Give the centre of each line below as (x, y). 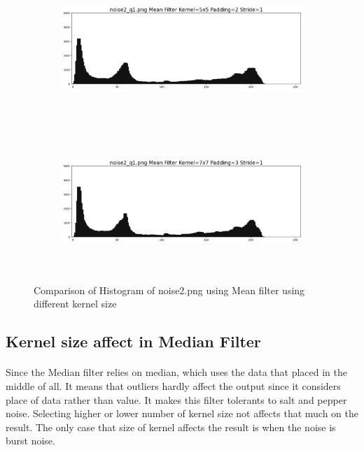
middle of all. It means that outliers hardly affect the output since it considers (173, 385)
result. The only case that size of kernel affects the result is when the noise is (171, 427)
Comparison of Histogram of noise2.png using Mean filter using (169, 290)
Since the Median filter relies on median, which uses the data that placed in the (176, 372)
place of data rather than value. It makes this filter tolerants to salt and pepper (176, 399)
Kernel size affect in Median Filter (133, 341)
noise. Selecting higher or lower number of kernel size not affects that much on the (182, 413)
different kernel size (75, 304)
